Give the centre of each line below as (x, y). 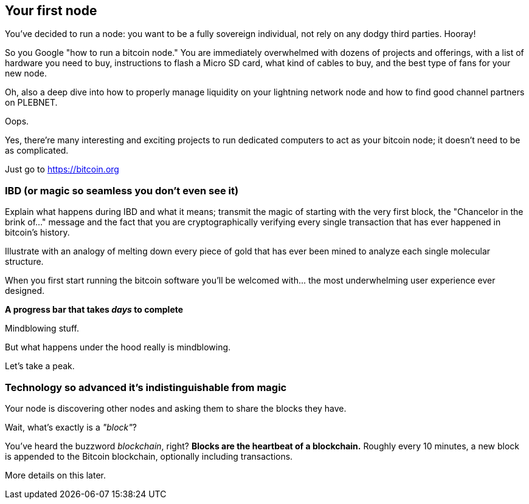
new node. (26, 73)
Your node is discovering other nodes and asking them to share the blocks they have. (176, 408)
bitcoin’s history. (37, 233)
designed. (25, 291)
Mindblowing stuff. (42, 329)
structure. (24, 262)
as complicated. (37, 151)
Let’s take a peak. (40, 366)
